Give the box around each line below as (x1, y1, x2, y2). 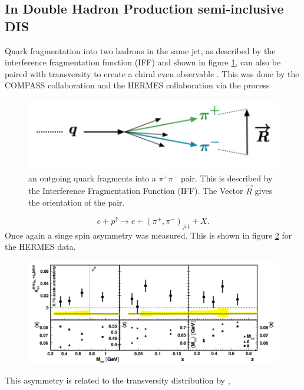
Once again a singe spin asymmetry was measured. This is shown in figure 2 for (5, 229, 292, 241)
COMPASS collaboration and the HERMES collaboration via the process (5, 79, 270, 91)
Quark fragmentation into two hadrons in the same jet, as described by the (5, 44, 276, 57)
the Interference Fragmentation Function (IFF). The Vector (28, 184, 243, 197)
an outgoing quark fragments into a (28, 171, 156, 184)
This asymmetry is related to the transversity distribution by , (5, 374, 230, 386)
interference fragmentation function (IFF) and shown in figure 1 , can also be (5, 56, 281, 68)
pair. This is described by (180, 171, 273, 184)
